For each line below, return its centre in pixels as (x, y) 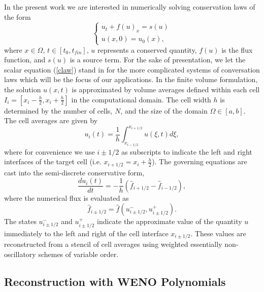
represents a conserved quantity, (147, 49)
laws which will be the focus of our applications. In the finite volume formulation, (131, 79)
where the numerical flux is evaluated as (67, 197)
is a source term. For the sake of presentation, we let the (158, 60)
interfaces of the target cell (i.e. (53, 161)
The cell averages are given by (51, 120)
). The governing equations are (200, 161)
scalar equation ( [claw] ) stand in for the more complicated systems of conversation (132, 69)
